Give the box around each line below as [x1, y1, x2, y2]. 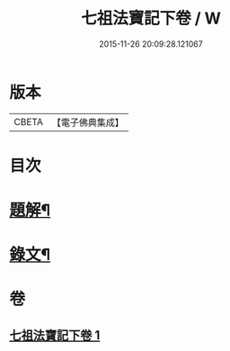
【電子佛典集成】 [51, 116, 124, 129]
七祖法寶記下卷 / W [80, 8, 222, 29]
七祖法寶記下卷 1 [9, 328, 101, 343]
